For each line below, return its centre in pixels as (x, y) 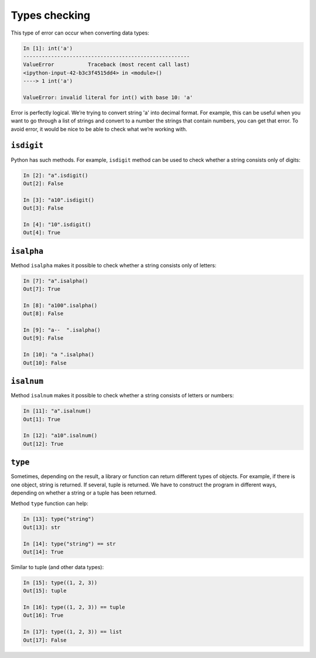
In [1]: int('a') (48, 48)
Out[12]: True (43, 444)
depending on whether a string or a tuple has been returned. (84, 493)
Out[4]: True (42, 233)
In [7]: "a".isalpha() (56, 281)
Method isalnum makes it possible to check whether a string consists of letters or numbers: (122, 396)
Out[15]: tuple (45, 591)
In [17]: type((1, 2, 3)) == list (73, 632)
